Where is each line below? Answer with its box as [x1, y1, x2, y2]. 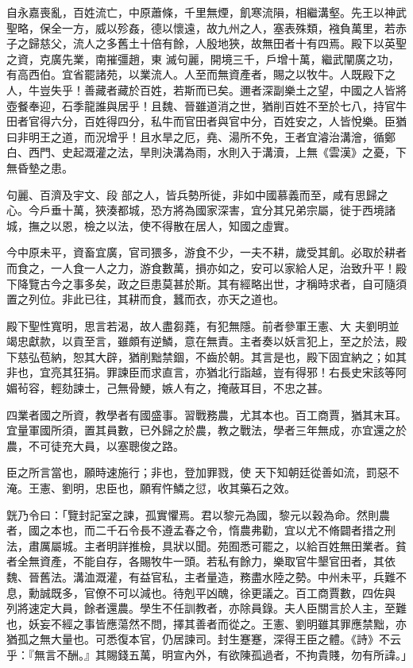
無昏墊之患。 [6, 159, 73, 176]
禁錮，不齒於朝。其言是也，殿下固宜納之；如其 [161, 348, 407, 365]
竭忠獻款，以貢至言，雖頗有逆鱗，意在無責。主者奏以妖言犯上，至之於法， [6, 333, 396, 349]
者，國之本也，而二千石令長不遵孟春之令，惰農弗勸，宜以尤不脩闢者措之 [6, 522, 384, 539]
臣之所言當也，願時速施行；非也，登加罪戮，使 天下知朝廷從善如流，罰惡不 [6, 464, 399, 481]
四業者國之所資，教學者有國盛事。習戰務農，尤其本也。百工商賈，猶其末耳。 [6, 406, 407, 423]
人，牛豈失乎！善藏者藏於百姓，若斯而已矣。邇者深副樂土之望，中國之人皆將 [6, 81, 407, 98]
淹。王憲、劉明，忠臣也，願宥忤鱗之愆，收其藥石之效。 [6, 480, 295, 496]
